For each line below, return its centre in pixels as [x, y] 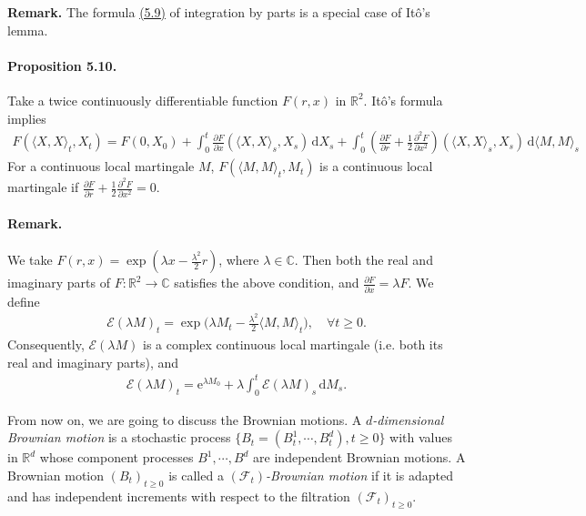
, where [239, 260]
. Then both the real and [364, 260]
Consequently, [46, 344]
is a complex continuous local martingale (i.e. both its [293, 344]
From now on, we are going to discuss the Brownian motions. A [185, 419]
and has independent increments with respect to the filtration [179, 496]
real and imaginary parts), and [93, 362]
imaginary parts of [59, 283]
